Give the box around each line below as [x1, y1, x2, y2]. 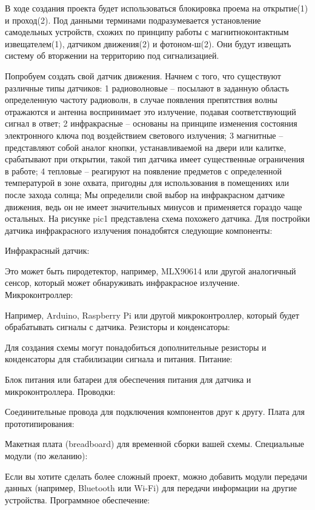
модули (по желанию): [5, 449, 88, 462]
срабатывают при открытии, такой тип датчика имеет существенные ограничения [5, 153, 305, 165]
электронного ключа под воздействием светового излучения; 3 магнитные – [5, 128, 283, 141]
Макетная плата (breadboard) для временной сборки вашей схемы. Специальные [5, 437, 305, 450]
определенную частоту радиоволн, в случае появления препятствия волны [5, 93, 277, 106]
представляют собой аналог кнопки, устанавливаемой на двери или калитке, [5, 141, 287, 153]
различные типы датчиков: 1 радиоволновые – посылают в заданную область [5, 81, 289, 94]
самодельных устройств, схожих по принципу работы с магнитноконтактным [5, 25, 289, 38]
